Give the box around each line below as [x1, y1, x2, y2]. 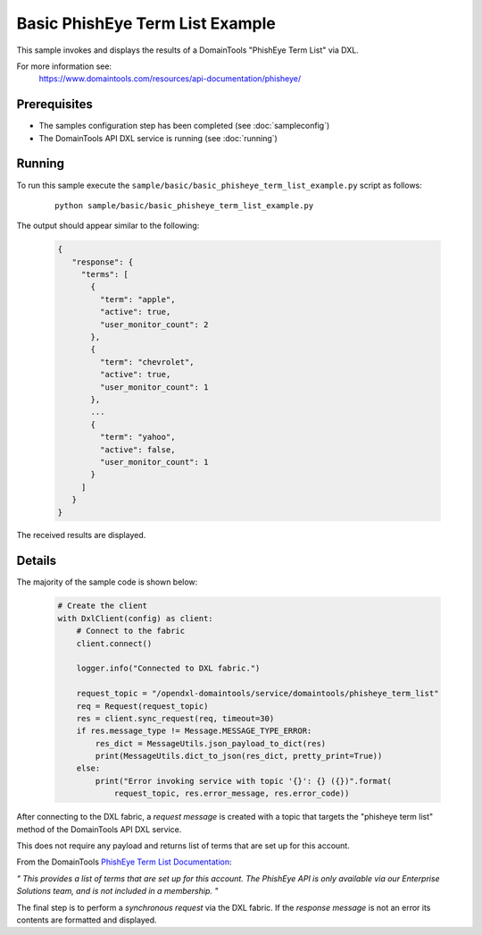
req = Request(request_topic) [76, 701, 209, 711]
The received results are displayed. [16, 530, 146, 541]
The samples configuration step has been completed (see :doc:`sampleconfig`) [38, 121, 330, 131]
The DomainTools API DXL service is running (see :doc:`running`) [38, 132, 278, 143]
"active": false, [99, 444, 176, 455]
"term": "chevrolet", [99, 357, 195, 366]
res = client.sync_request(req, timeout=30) [76, 713, 275, 723]
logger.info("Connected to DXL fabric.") [76, 663, 261, 674]
